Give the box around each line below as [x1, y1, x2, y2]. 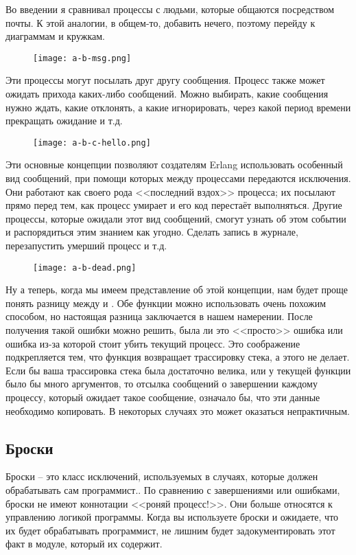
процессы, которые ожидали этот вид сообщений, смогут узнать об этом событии [5, 211, 346, 225]
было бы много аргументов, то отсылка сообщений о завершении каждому [5, 376, 318, 391]
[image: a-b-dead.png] [33, 262, 137, 273]
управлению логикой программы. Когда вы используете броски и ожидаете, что [5, 510, 339, 524]
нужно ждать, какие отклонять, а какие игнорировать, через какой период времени [5, 100, 351, 114]
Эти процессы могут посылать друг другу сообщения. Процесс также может [5, 73, 325, 87]
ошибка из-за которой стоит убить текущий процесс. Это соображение [5, 336, 300, 350]
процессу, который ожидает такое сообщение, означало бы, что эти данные [5, 390, 320, 405]
